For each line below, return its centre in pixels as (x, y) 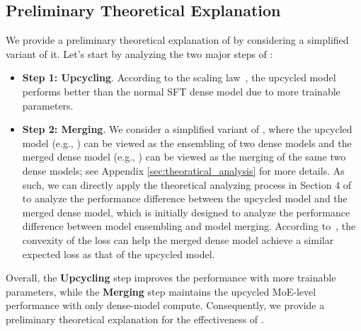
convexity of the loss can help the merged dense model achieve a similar (178, 239)
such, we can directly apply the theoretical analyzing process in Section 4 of (187, 184)
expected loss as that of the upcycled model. (119, 254)
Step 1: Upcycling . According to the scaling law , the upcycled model (179, 77)
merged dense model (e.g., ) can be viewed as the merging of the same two (184, 157)
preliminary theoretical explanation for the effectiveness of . (135, 319)
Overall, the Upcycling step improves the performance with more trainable (171, 278)
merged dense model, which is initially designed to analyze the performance (186, 212)
